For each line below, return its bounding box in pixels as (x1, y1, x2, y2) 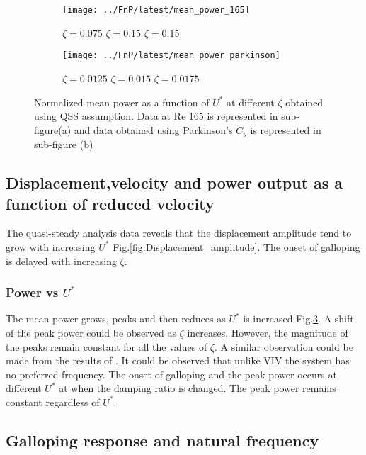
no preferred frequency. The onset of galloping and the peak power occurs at (6, 366, 337, 381)
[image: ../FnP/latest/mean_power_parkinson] (62, 50, 280, 61)
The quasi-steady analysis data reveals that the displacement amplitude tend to (6, 225, 352, 240)
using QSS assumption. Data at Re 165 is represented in (34, 108, 278, 123)
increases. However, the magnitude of (187, 325, 348, 339)
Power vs (6, 283, 59, 301)
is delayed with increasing (6, 253, 117, 268)
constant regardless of (6, 394, 100, 409)
